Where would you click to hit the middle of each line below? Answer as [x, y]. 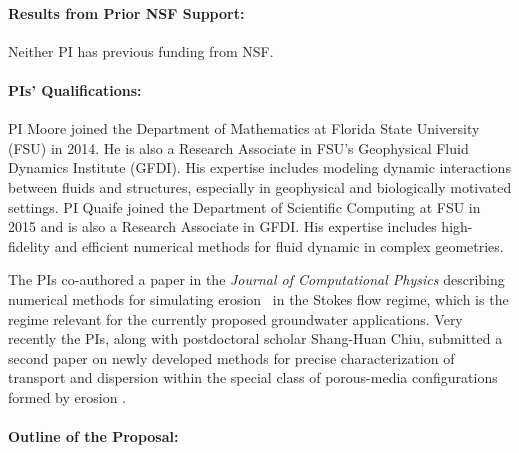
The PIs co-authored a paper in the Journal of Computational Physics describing [256, 279]
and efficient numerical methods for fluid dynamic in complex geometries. [279, 245]
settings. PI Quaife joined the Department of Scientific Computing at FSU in [244, 206]
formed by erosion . [67, 396]
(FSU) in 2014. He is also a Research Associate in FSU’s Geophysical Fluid [238, 147]
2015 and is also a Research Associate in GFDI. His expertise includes [222, 226]
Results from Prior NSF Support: [126, 12]
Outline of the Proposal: [93, 436]
